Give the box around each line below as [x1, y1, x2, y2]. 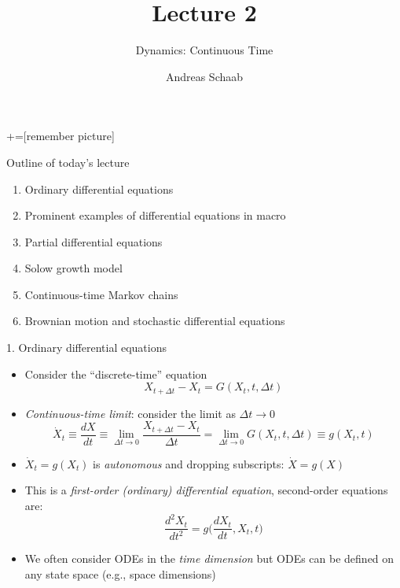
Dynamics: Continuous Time [135, 42, 273, 58]
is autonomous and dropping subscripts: [93, 455, 284, 472]
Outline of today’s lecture [6, 153, 130, 170]
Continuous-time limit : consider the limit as [24, 405, 236, 421]
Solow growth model [24, 260, 123, 276]
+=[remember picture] [6, 128, 115, 144]
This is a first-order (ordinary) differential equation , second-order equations [24, 482, 388, 498]
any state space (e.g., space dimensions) [24, 566, 216, 582]
